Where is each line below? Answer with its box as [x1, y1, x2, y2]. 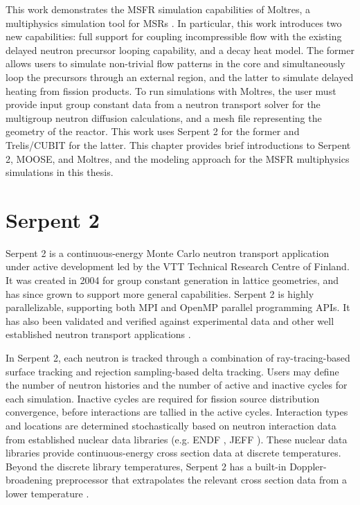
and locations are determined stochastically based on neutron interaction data [6, 418, 336, 432]
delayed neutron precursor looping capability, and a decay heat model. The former [6, 42, 354, 57]
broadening [6, 472, 53, 487]
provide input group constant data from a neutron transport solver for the [6, 97, 321, 112]
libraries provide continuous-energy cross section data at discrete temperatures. [6, 445, 341, 460]
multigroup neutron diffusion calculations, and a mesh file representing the [6, 110, 322, 125]
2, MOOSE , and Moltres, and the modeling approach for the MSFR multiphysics [6, 151, 350, 166]
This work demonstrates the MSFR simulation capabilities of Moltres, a [6, 2, 311, 16]
